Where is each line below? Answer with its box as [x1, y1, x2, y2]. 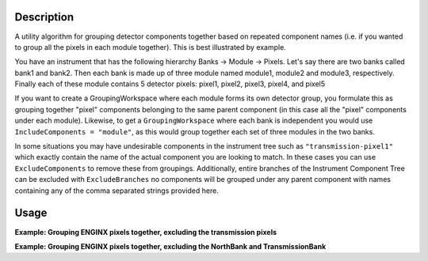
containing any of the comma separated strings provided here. [14, 186, 220, 195]
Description [14, 10, 75, 24]
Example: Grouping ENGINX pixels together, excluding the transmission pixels [14, 227, 277, 236]
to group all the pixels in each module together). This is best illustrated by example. [14, 42, 287, 51]
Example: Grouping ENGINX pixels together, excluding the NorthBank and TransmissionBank [14, 241, 327, 251]
